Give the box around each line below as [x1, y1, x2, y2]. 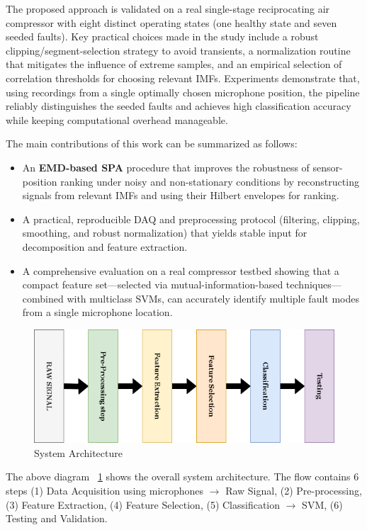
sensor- [312, 159, 343, 174]
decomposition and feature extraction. [22, 239, 188, 254]
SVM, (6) [302, 497, 343, 512]
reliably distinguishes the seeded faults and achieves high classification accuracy [6, 98, 351, 113]
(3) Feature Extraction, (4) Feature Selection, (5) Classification [6, 497, 281, 512]
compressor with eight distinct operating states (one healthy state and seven [6, 15, 337, 30]
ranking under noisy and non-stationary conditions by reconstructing [60, 174, 359, 188]
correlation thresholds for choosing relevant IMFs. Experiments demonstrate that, [6, 70, 360, 85]
